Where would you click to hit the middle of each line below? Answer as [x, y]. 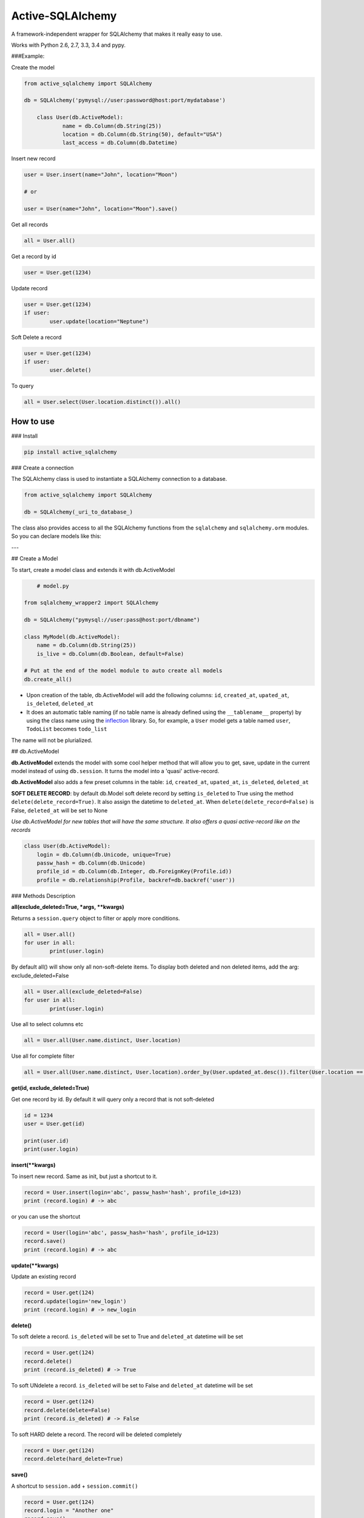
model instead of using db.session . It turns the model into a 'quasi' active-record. [115, 771]
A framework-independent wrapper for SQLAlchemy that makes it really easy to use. [117, 34]
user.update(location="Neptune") [99, 321]
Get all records [30, 224]
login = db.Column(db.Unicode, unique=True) [104, 854]
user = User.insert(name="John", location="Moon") [101, 175]
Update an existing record [44, 1277]
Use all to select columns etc [47, 1024]
